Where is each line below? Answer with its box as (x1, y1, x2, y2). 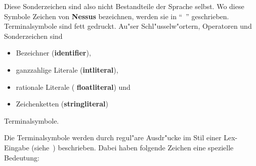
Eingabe (4, 142, 29, 152)
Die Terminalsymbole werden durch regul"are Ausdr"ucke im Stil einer (4, 132, 222, 143)
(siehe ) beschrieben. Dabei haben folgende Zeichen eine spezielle (31, 142, 234, 152)
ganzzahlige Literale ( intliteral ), (16, 64, 118, 75)
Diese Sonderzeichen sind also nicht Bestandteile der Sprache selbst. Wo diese (4, 1, 244, 11)
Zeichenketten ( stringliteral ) (16, 98, 108, 109)
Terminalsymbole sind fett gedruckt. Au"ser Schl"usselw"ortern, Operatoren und (4, 21, 252, 31)
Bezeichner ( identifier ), (16, 47, 91, 58)
